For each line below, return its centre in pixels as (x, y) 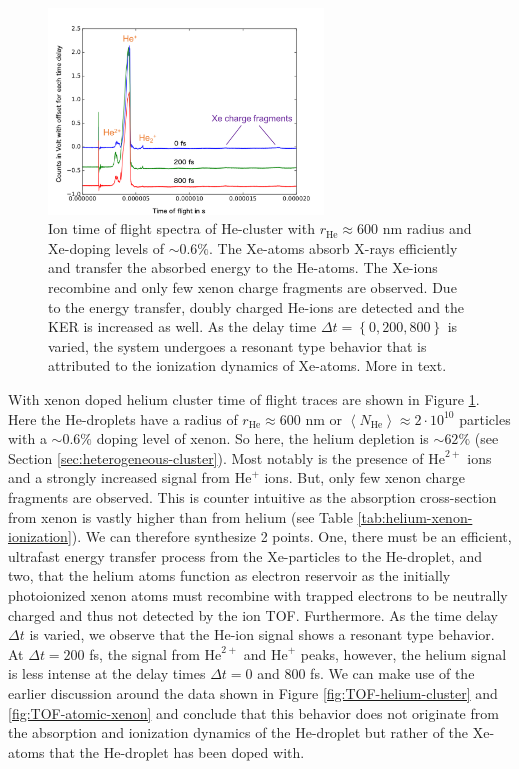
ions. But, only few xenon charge (365, 477)
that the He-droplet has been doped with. (177, 751)
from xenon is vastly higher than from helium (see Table (180, 516)
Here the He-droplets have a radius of (123, 418)
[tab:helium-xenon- (415, 516)
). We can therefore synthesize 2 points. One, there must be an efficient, (291, 536)
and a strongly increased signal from (119, 477)
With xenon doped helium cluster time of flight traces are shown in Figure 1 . (244, 399)
